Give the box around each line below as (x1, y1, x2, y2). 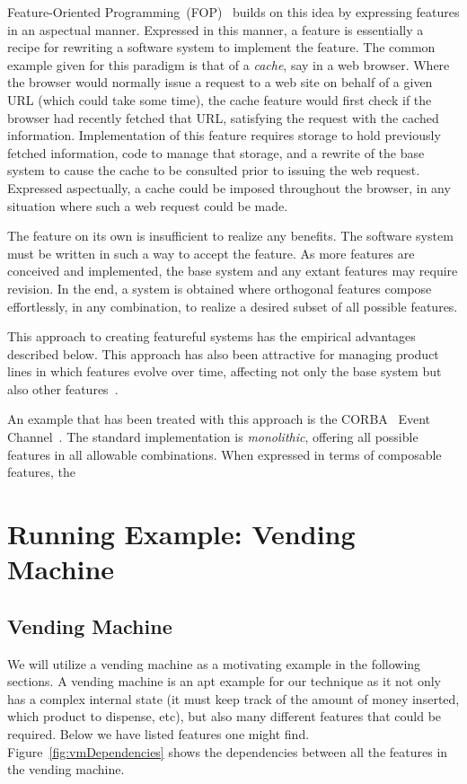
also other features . (7, 379, 119, 398)
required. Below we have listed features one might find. (7, 724, 310, 743)
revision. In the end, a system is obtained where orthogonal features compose (7, 278, 432, 297)
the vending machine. (7, 760, 125, 779)
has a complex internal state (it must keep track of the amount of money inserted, (7, 689, 460, 708)
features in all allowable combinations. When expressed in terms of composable (7, 445, 442, 463)
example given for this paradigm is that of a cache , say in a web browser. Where (7, 55, 450, 74)
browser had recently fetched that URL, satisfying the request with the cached (7, 108, 439, 127)
